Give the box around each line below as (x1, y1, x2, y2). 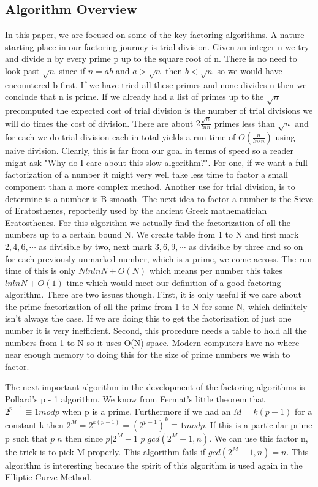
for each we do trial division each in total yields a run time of (5, 130, 236, 143)
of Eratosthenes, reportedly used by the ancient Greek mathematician (5, 204, 267, 217)
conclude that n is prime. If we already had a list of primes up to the (5, 90, 264, 103)
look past (5, 64, 40, 77)
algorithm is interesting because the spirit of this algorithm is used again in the (5, 458, 303, 471)
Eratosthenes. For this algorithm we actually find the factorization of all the (5, 216, 290, 228)
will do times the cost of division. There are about (5, 116, 194, 129)
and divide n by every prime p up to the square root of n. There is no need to (5, 52, 297, 65)
